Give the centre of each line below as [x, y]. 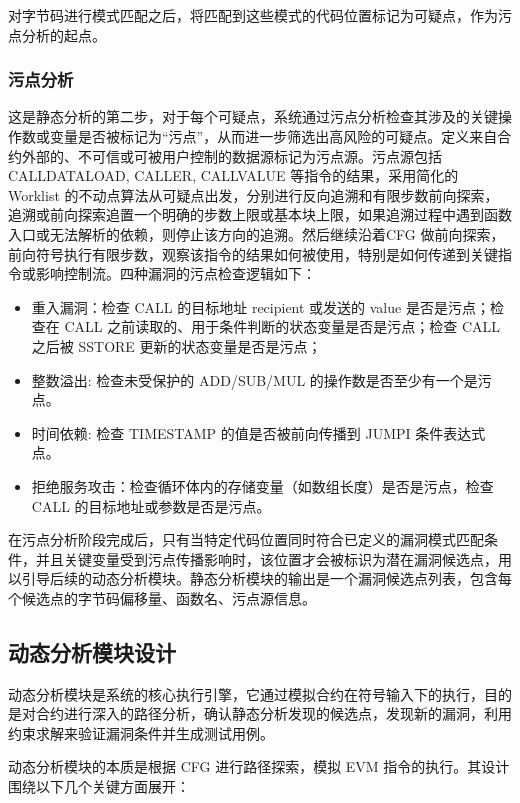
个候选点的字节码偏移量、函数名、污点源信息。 [162, 597]
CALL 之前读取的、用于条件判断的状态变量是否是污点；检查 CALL [282, 326]
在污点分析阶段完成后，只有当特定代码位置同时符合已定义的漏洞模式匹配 [246, 539]
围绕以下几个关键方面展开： [99, 786]
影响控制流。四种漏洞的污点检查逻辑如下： [175, 273]
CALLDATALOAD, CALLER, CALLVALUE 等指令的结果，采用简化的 [233, 175]
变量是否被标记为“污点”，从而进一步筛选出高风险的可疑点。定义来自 [273, 136]
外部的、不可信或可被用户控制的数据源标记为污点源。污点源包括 [231, 155]
